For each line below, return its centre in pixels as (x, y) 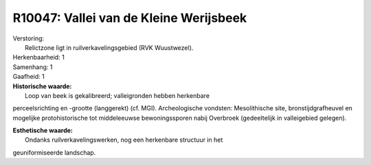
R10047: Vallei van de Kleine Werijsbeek (130, 18)
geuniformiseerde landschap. (54, 152)
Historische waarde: (42, 86)
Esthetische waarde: (43, 131)
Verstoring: (29, 38)
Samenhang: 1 (33, 67)
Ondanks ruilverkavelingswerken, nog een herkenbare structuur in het (124, 140)
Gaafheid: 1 (29, 77)
